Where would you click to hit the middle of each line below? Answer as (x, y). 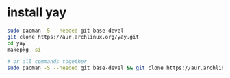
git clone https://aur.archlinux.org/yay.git (73, 37)
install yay (37, 13)
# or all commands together (47, 62)
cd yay (16, 43)
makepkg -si (24, 50)
